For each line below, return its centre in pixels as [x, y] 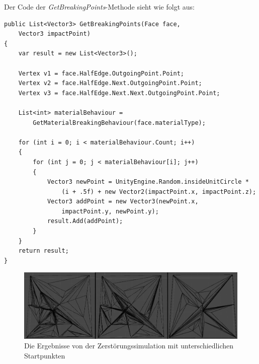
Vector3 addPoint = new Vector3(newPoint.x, [123, 202]
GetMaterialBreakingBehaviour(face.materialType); [119, 123]
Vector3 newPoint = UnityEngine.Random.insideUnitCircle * [148, 182]
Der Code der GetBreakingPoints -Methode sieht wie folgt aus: [99, 7]
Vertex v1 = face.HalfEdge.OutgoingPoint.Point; [101, 73]
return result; [44, 251]
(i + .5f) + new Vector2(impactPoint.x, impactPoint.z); [159, 192]
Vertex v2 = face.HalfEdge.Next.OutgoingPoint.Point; [110, 83]
